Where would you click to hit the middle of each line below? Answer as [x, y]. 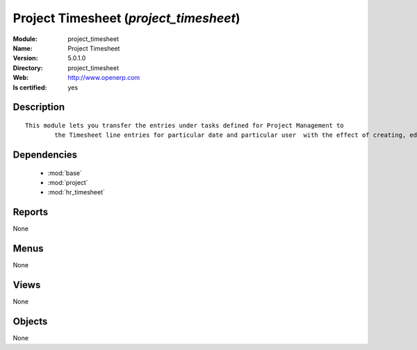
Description [39, 107]
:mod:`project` [68, 183]
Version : [25, 58]
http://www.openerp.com [104, 78]
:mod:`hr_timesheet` [76, 192]
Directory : [28, 68]
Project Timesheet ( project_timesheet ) [126, 18]
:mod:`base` [65, 173]
